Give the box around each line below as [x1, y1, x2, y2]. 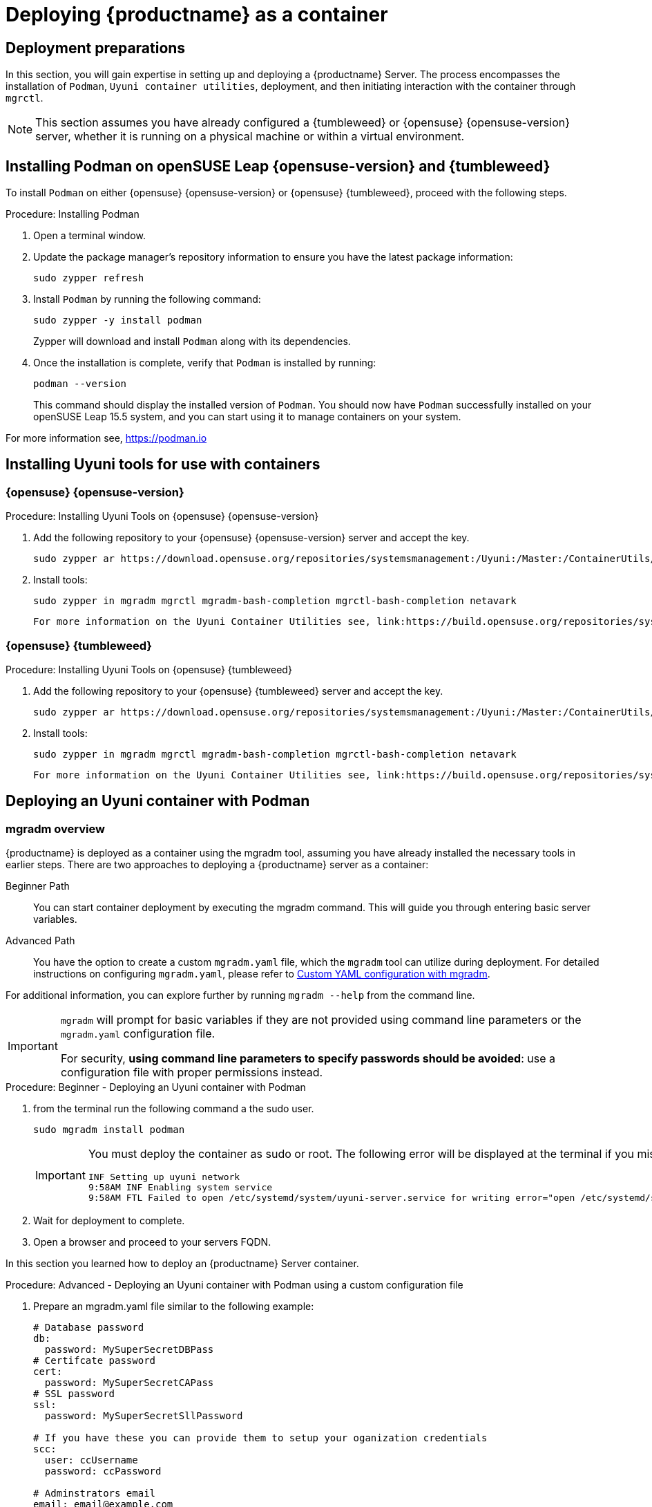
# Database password [33, 1322, 144, 1333]
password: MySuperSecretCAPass [44, 1377, 214, 1389]
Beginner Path [6, 880, 70, 892]
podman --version [33, 378, 126, 390]
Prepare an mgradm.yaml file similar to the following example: [33, 1300, 314, 1313]
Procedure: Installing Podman [6, 208, 140, 221]
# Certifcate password [33, 1355, 156, 1367]
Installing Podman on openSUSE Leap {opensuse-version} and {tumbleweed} [6, 157, 550, 175]
